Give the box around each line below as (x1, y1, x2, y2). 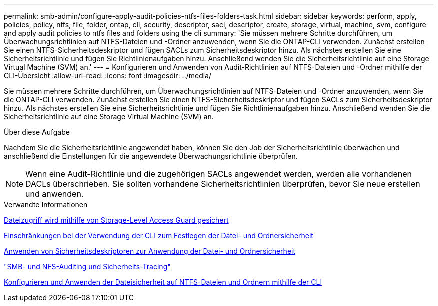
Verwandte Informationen (4, 200, 88, 209)
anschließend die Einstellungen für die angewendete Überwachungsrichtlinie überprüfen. (4, 152, 298, 160)
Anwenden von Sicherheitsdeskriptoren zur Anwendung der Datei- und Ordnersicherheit (4, 247, 296, 255)
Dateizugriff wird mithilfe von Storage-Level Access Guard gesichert (4, 216, 229, 224)
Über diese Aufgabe (4, 128, 70, 136)
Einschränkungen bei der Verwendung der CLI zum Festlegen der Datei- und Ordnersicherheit (4, 231, 313, 240)
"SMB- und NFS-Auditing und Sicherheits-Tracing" (4, 262, 171, 271)
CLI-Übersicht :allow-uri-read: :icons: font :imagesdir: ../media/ (4, 71, 212, 80)
